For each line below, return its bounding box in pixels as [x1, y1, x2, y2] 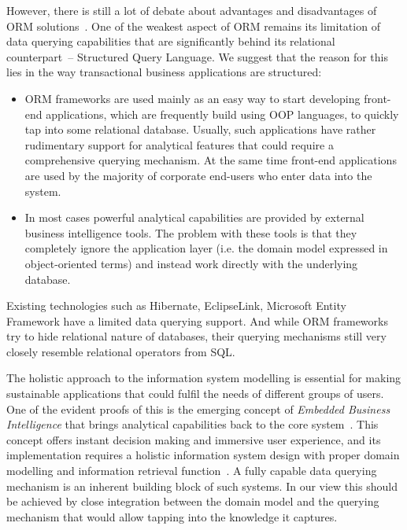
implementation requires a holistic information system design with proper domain [6, 447, 400, 463]
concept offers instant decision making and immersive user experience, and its [6, 431, 381, 447]
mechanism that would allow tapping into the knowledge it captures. [6, 508, 338, 524]
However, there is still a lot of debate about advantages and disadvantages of [6, 2, 377, 18]
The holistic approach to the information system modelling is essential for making [6, 370, 401, 386]
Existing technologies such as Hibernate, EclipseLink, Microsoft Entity [6, 297, 346, 314]
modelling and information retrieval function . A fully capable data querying [6, 462, 377, 479]
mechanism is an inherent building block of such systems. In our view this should [6, 477, 398, 494]
